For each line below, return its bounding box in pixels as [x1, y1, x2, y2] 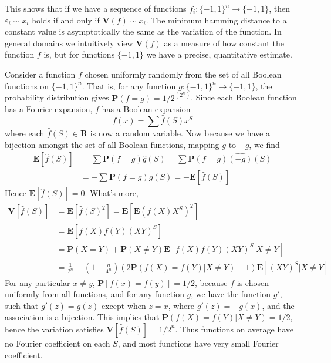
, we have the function [191, 288, 271, 300]
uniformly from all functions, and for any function [5, 288, 184, 300]
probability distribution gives [5, 91, 109, 103]
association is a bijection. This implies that [5, 311, 160, 323]
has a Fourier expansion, [5, 103, 93, 115]
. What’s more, [85, 187, 139, 199]
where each [5, 127, 45, 139]
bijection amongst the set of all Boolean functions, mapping [5, 138, 219, 150]
